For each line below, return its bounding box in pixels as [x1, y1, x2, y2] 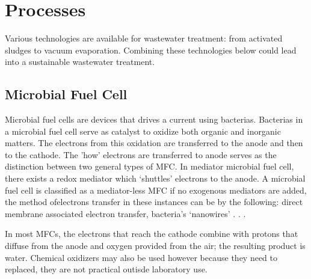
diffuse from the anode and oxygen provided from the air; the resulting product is [5, 239, 306, 252]
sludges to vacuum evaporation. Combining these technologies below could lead [5, 43, 297, 56]
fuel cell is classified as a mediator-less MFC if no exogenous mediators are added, [5, 183, 307, 196]
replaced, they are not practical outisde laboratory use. [5, 263, 208, 275]
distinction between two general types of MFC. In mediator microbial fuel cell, [5, 160, 294, 173]
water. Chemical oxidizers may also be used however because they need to [5, 251, 278, 263]
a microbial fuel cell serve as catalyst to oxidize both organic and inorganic [5, 124, 281, 137]
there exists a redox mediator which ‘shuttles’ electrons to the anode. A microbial [5, 172, 306, 185]
